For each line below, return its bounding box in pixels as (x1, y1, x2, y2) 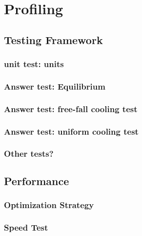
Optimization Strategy (4, 199, 94, 211)
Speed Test (4, 221, 48, 233)
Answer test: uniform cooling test (4, 125, 139, 137)
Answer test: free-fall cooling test (4, 102, 138, 115)
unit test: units (4, 58, 64, 70)
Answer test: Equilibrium (4, 80, 105, 92)
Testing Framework (4, 32, 103, 47)
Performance (4, 173, 69, 188)
